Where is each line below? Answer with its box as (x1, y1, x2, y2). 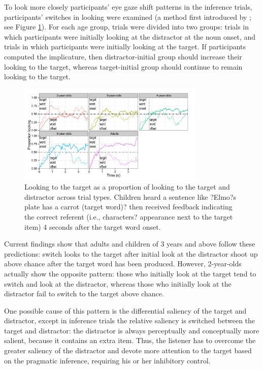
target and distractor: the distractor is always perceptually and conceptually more (4, 325, 259, 335)
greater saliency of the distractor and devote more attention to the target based (4, 345, 252, 356)
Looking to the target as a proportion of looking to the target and (24, 181, 230, 192)
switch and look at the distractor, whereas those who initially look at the (4, 278, 232, 289)
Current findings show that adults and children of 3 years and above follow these (4, 238, 255, 249)
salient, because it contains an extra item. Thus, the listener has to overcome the (4, 335, 256, 346)
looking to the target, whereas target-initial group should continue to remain (4, 61, 243, 72)
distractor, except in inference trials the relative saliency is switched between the (4, 315, 255, 326)
